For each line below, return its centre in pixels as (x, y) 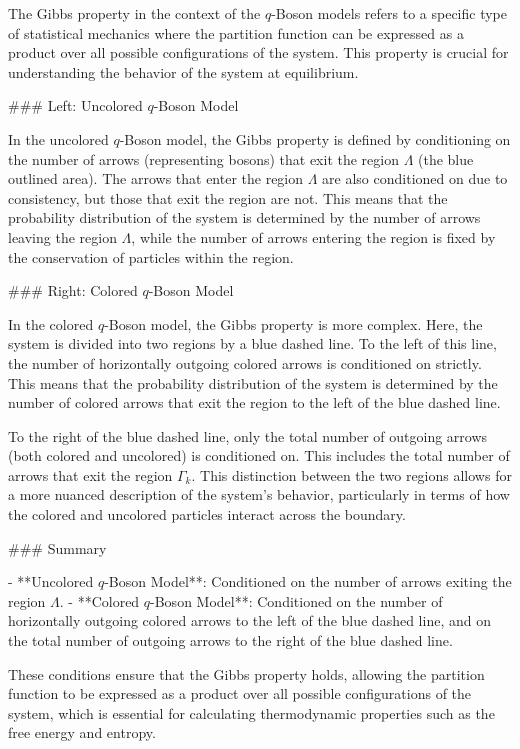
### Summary (57, 547)
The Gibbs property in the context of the (134, 13)
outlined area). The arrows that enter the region (156, 178)
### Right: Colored (73, 290)
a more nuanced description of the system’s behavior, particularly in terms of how (259, 494)
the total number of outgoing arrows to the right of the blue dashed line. (230, 640)
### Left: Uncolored (75, 105)
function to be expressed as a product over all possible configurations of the (240, 693)
